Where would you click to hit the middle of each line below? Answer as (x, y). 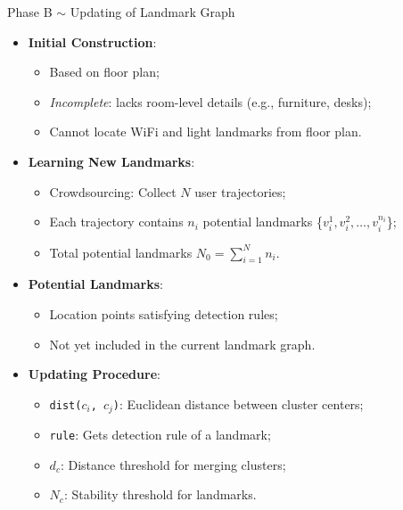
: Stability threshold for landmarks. (160, 494)
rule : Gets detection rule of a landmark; (160, 435)
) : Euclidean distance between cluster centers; (238, 403)
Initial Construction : (92, 41)
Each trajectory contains (116, 222)
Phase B (30, 12)
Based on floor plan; (104, 72)
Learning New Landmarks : (111, 161)
